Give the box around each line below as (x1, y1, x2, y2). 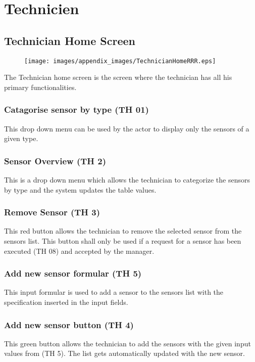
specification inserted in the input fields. (4, 297, 128, 307)
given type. (4, 133, 38, 144)
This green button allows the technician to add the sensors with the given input (4, 338, 251, 348)
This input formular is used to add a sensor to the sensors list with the (4, 287, 224, 297)
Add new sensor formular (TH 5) (4, 267, 142, 280)
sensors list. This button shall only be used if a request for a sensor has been (4, 236, 241, 246)
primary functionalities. (4, 81, 77, 92)
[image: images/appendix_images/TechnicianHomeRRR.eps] (24, 57, 216, 65)
